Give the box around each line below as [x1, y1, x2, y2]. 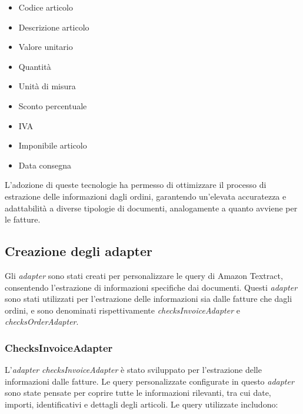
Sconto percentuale [18, 99, 87, 112]
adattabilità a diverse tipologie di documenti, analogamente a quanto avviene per [5, 201, 298, 214]
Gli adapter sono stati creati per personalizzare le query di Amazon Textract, [5, 269, 283, 281]
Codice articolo [18, 1, 74, 13]
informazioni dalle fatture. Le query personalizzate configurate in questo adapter [5, 375, 294, 387]
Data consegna [18, 159, 72, 171]
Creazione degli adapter [5, 242, 152, 260]
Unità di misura [18, 80, 76, 92]
